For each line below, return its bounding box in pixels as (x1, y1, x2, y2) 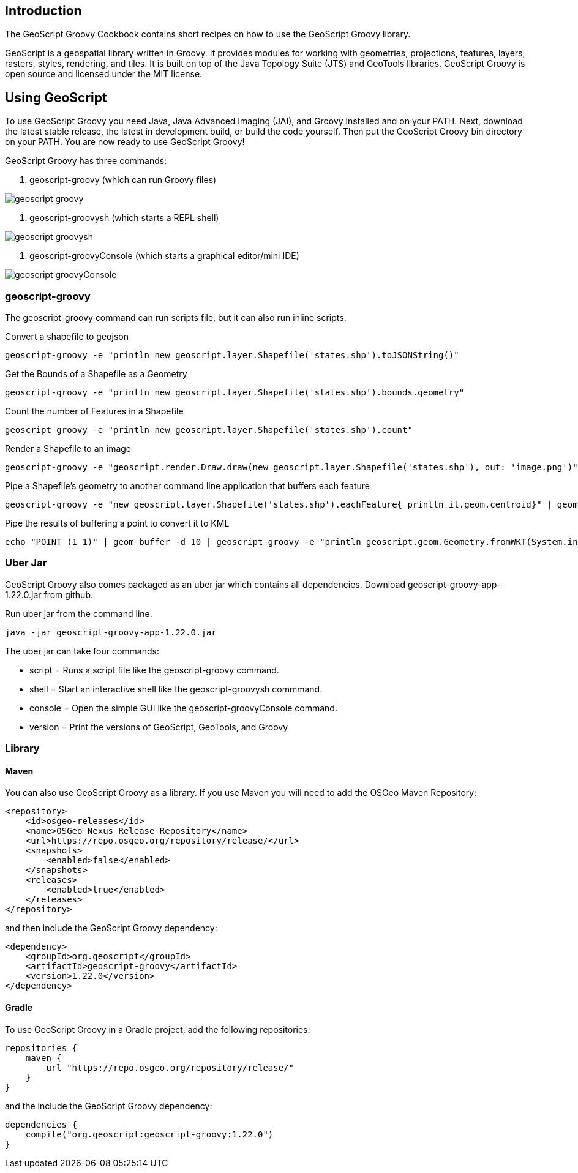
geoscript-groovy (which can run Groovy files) (29, 174, 217, 186)
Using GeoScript (5, 89, 107, 105)
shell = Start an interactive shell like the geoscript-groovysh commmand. (29, 683, 323, 694)
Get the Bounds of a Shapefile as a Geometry (5, 369, 187, 380)
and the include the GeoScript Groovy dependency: (5, 1100, 212, 1111)
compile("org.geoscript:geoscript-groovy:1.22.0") (25, 1129, 274, 1139)
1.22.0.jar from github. (5, 589, 93, 600)
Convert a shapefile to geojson (5, 331, 129, 342)
